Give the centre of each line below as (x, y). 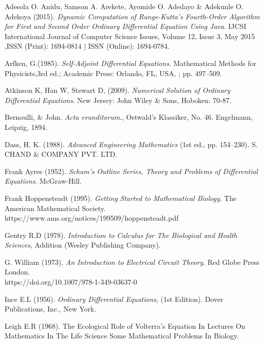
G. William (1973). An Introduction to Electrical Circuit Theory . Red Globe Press (132, 262)
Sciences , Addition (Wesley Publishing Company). (83, 245)
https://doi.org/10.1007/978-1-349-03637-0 (71, 282)
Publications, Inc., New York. (51, 309)
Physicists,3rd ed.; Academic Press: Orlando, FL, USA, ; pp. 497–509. (113, 73)
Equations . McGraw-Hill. (43, 181)
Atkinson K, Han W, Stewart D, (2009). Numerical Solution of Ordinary (118, 90)
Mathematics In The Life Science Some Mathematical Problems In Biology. (122, 336)
